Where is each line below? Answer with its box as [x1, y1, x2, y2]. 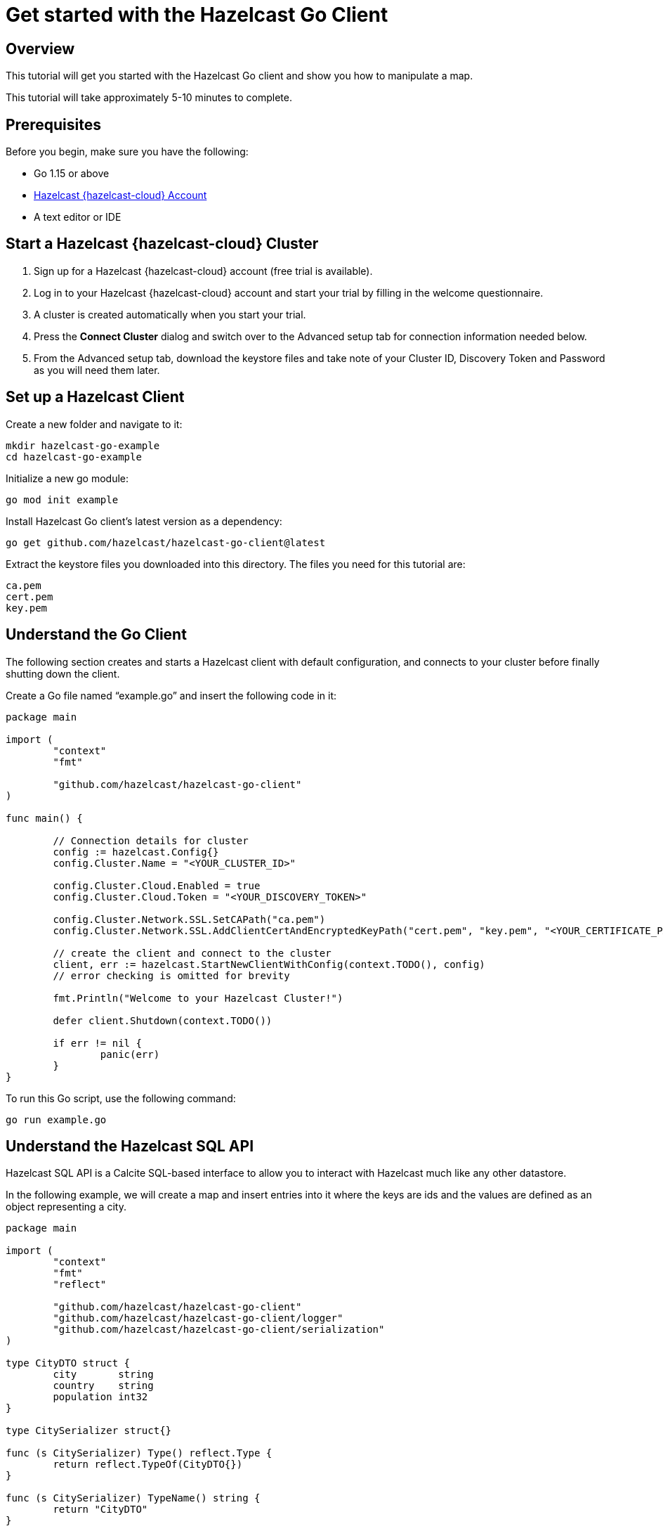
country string [53, 1380, 154, 1392]
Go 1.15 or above [34, 167, 110, 180]
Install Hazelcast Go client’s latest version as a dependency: [6, 515, 282, 527]
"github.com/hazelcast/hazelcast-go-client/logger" [53, 1312, 343, 1324]
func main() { [6, 812, 83, 824]
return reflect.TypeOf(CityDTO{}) [53, 1459, 243, 1471]
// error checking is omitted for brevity [53, 969, 290, 981]
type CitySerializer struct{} [6, 1425, 172, 1437]
